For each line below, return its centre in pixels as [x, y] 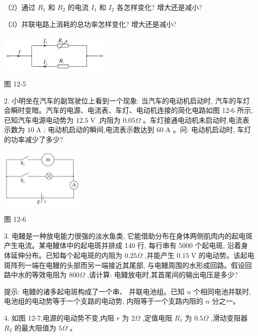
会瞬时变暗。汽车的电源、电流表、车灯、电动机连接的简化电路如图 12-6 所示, [129, 110]
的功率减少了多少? [34, 139]
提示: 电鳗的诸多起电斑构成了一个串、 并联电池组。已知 [94, 291]
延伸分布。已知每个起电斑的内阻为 [66, 255]
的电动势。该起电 [226, 255]
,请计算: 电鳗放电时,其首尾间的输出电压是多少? [163, 275]
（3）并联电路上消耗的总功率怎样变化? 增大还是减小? [90, 24]
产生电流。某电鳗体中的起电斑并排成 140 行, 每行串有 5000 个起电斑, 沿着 [123, 245]
